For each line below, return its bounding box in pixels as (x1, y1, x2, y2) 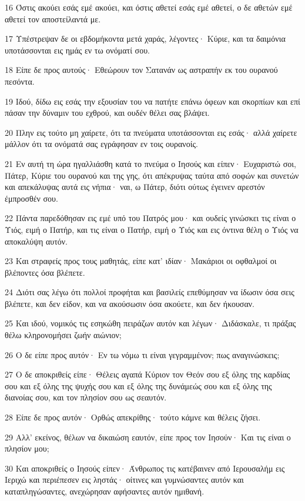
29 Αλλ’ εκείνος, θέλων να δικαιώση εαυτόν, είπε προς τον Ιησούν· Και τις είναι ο (5, 430, 291, 443)
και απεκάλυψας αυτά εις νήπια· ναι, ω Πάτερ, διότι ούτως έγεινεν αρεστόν (5, 181, 265, 193)
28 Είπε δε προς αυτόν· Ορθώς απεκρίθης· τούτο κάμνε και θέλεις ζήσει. (5, 411, 261, 423)
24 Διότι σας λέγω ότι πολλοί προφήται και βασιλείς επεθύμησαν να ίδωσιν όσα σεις (5, 286, 294, 298)
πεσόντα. (5, 75, 35, 87)
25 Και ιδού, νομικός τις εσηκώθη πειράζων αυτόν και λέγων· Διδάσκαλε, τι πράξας (5, 317, 296, 329)
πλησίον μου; (5, 442, 49, 455)
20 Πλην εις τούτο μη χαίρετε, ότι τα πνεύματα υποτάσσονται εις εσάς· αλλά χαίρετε (5, 126, 297, 138)
